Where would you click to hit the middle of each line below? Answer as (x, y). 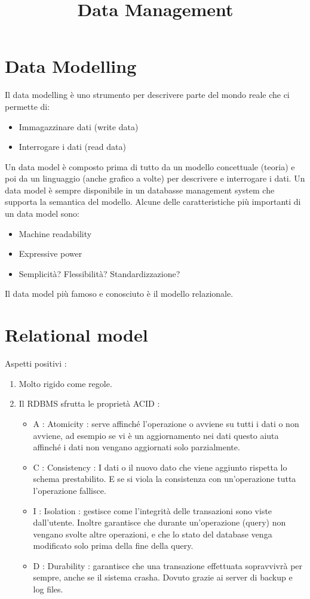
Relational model (76, 335)
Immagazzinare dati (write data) (79, 126)
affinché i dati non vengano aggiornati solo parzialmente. (136, 447)
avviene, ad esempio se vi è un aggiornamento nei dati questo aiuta (156, 435)
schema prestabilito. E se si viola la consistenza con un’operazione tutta (165, 479)
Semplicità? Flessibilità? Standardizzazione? (99, 273)
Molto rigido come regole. (65, 383)
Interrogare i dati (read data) (72, 147)
